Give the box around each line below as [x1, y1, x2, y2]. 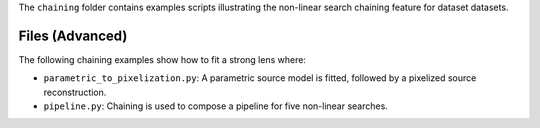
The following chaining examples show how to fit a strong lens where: [18, 53, 307, 65]
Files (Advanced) [18, 27, 128, 44]
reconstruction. [43, 86, 107, 98]
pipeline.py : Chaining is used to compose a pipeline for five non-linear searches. [43, 100, 389, 112]
